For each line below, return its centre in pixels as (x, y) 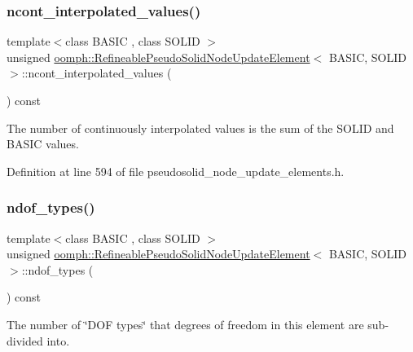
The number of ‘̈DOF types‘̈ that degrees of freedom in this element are (185, 324)
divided (25, 340)
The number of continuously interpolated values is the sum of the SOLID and (200, 128)
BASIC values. (43, 144)
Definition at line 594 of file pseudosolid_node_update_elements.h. (176, 171)
